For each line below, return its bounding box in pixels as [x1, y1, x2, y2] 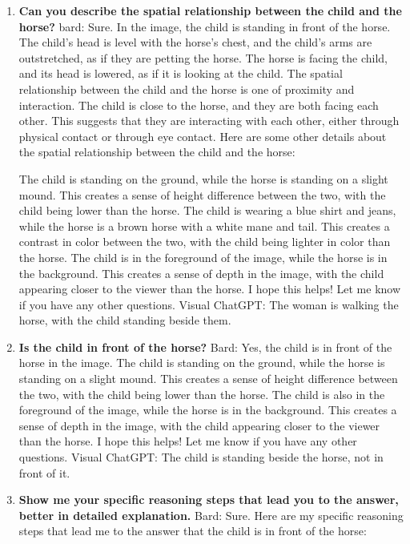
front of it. [18, 464, 70, 481]
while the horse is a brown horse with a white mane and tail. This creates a [18, 217, 390, 234]
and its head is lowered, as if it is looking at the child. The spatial [18, 65, 343, 82]
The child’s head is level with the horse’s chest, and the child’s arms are [18, 34, 372, 50]
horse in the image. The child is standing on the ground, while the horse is [18, 354, 385, 371]
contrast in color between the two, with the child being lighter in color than [18, 233, 391, 250]
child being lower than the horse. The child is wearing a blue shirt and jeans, [18, 202, 396, 219]
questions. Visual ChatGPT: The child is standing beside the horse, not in [18, 449, 384, 465]
